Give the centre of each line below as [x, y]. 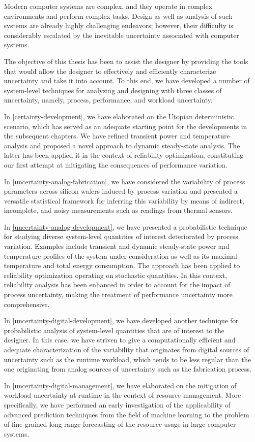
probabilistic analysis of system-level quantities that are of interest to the [114, 330]
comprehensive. [27, 304]
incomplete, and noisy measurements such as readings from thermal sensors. [118, 210]
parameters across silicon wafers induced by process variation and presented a [121, 191]
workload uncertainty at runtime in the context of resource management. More [123, 395]
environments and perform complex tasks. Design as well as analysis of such [118, 16]
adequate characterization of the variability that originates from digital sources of [127, 349]
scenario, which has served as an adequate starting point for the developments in [126, 126]
